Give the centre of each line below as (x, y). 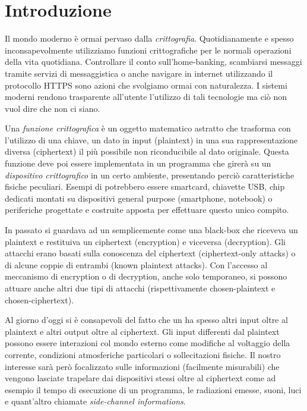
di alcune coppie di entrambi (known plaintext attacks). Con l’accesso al (136, 264)
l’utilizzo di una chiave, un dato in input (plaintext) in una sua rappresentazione (151, 139)
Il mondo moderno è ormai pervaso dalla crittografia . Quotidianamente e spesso (149, 38)
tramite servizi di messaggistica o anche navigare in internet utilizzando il (139, 73)
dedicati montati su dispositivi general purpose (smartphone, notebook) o (139, 198)
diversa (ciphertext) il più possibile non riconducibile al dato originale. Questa (147, 151)
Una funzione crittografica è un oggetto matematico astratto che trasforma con (148, 128)
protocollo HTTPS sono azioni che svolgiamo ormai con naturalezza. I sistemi (146, 85)
